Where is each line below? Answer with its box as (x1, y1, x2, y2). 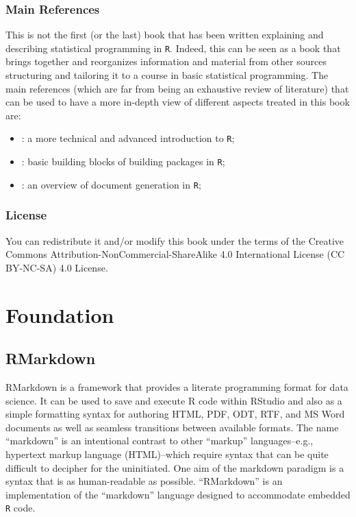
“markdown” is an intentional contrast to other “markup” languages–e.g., (5, 433, 314, 448)
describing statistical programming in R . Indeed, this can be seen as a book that (5, 40, 341, 55)
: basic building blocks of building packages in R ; (21, 154, 225, 169)
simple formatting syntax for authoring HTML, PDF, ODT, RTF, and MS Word (5, 407, 345, 421)
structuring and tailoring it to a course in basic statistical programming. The (5, 68, 329, 82)
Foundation (5, 300, 114, 328)
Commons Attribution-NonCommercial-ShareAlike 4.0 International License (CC (5, 247, 345, 261)
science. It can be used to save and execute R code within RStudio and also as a (5, 393, 342, 407)
